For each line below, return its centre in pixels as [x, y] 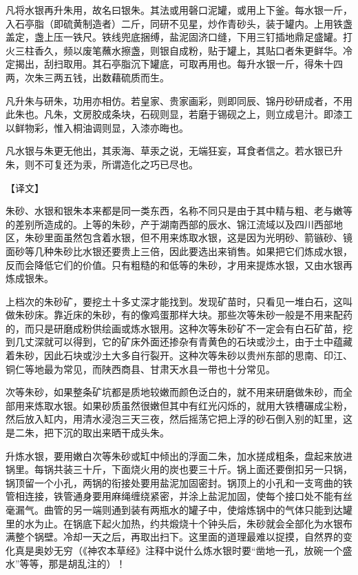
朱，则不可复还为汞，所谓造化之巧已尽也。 [102, 164]
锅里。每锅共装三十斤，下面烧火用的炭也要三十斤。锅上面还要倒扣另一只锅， [179, 469]
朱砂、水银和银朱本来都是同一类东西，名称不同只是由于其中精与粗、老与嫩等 [179, 211]
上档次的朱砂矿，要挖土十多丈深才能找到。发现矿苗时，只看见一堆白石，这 [174, 301]
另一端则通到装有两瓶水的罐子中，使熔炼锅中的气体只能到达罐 [212, 510]
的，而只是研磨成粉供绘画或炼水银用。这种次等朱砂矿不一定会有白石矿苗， [174, 328]
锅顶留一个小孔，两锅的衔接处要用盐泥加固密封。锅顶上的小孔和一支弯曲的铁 [179, 482]
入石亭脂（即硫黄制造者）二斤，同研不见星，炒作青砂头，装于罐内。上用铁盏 [179, 23]
